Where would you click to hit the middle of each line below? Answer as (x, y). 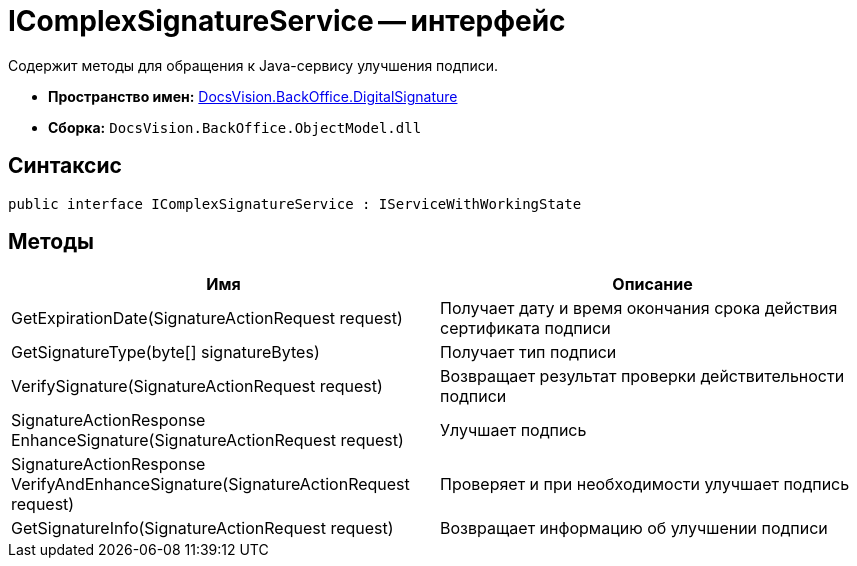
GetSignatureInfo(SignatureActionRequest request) (202, 528)
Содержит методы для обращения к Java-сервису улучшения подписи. (253, 65)
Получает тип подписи (528, 352)
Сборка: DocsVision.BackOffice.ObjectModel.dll (235, 127)
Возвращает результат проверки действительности (642, 376)
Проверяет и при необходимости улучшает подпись (645, 484)
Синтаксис (65, 166)
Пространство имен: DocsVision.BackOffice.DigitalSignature (253, 96)
